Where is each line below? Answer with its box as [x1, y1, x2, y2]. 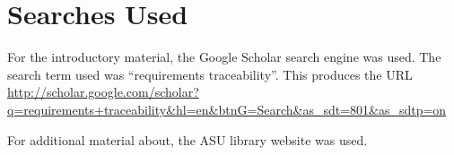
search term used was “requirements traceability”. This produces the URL [7, 65, 413, 83]
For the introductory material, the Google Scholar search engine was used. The [7, 47, 441, 66]
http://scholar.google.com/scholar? [7, 82, 199, 101]
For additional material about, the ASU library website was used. [7, 130, 368, 149]
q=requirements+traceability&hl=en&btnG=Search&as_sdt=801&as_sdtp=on [7, 99, 447, 118]
